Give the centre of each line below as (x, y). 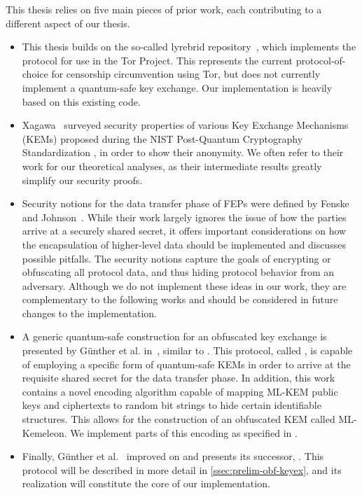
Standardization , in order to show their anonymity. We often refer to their (183, 152)
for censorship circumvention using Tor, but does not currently (186, 74)
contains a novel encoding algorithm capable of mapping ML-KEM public (180, 391)
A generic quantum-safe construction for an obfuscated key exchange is (174, 336)
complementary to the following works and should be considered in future (180, 299)
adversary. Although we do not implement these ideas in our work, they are (184, 285)
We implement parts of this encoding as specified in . (184, 432)
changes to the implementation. (89, 313)
